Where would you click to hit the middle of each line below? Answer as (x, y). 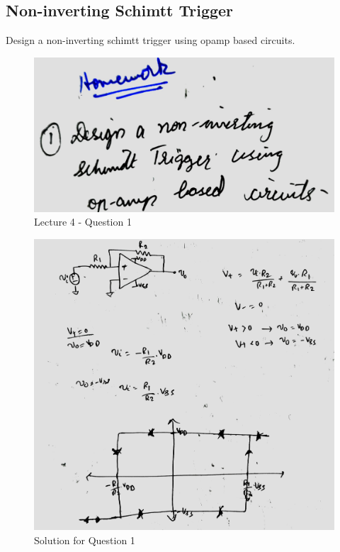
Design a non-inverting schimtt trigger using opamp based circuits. (151, 40)
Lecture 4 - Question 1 (83, 222)
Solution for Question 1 (85, 540)
